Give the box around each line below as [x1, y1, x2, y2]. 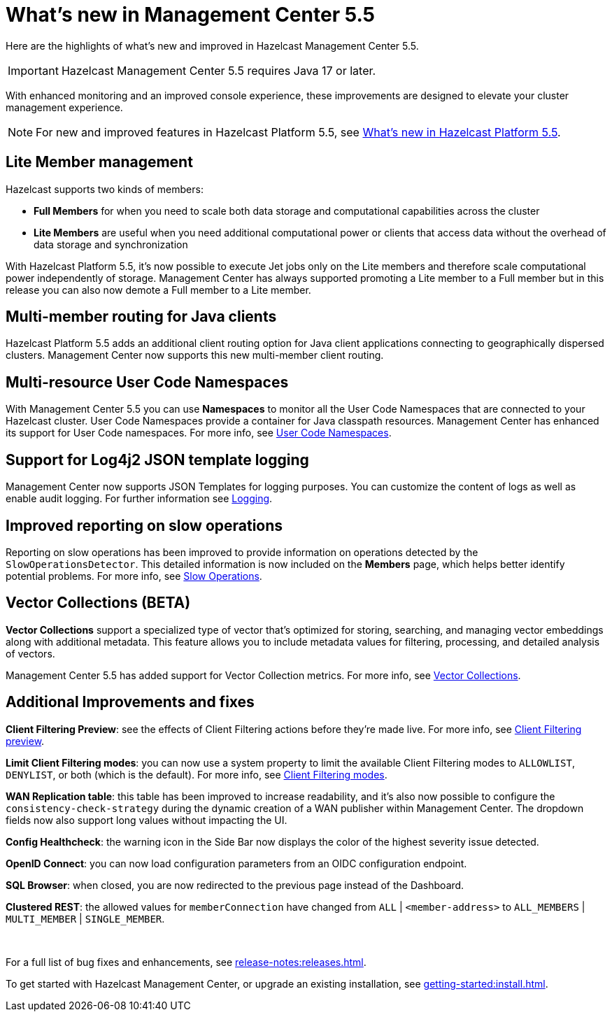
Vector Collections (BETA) [6, 594, 191, 612]
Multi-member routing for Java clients [6, 308, 277, 326]
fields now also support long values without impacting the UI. [6, 813, 287, 826]
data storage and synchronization [34, 238, 188, 250]
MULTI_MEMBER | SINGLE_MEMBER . [6, 912, 165, 925]
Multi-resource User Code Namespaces [6, 373, 289, 391]
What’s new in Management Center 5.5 [6, 3, 376, 27]
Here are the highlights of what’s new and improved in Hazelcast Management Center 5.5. [6, 39, 419, 52]
